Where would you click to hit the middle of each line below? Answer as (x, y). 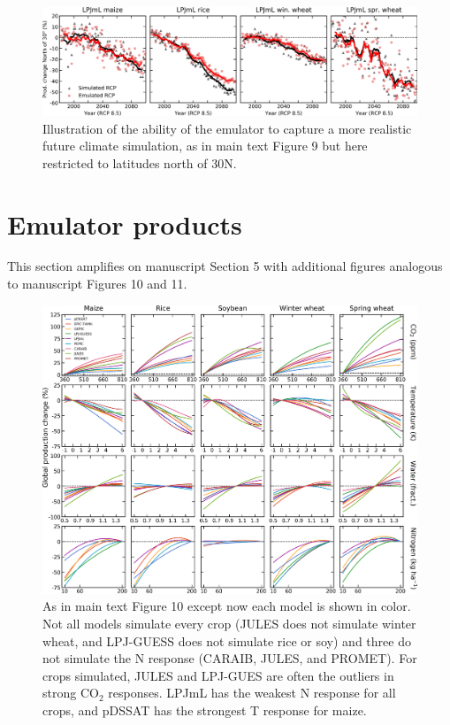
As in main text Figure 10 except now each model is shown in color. (227, 606)
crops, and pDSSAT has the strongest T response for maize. (205, 710)
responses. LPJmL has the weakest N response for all (252, 693)
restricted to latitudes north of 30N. (140, 162)
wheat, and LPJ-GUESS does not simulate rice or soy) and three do (227, 640)
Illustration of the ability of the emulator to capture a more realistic (227, 128)
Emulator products (125, 224)
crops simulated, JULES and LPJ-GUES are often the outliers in (218, 675)
